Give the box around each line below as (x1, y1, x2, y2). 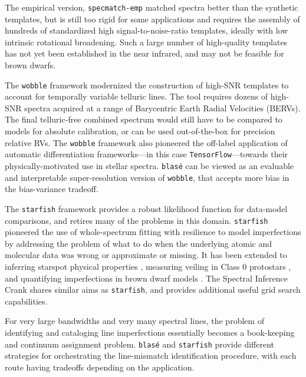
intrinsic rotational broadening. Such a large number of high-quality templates (5, 35, 288, 48)
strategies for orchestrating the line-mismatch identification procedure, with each (5, 349, 297, 362)
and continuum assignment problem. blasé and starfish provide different (5, 338, 275, 350)
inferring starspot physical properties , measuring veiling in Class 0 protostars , (5, 260, 291, 272)
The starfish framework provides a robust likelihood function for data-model (5, 202, 288, 214)
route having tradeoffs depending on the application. (5, 361, 195, 373)
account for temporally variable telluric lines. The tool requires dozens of (5, 90, 268, 102)
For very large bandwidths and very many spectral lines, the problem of (5, 315, 265, 327)
